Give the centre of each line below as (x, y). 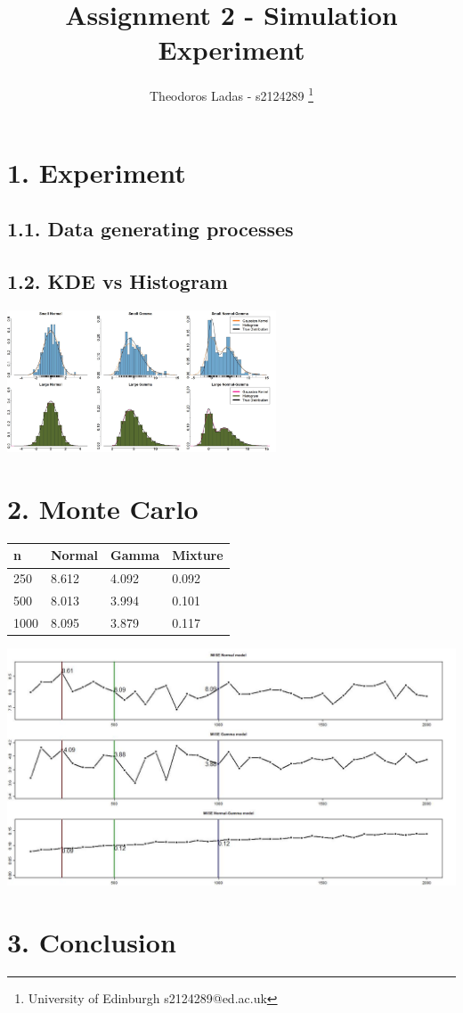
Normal (74, 555)
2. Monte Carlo (103, 508)
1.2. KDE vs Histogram (118, 280)
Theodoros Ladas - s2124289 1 (231, 94)
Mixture (198, 555)
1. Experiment (97, 172)
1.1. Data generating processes (150, 229)
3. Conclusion (92, 941)
